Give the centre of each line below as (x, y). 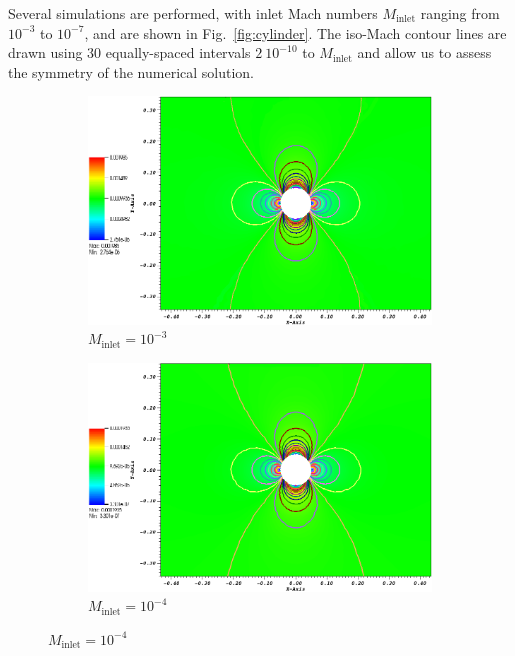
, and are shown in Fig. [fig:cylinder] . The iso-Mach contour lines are (295, 32)
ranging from (460, 13)
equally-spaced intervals (178, 52)
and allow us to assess (424, 52)
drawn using (45, 52)
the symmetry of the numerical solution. (131, 71)
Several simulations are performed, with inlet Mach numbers (193, 13)
